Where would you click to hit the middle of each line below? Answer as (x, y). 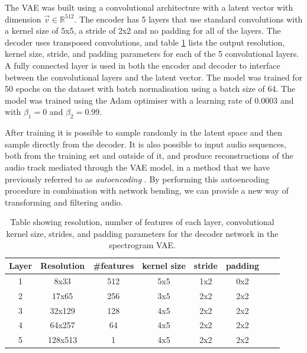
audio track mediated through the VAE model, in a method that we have (138, 167)
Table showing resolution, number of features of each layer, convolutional (142, 222)
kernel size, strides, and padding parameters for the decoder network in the (142, 233)
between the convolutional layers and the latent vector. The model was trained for (154, 77)
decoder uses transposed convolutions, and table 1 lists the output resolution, (145, 42)
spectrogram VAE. (142, 245)
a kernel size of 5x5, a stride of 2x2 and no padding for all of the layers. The (143, 31)
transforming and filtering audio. (64, 202)
